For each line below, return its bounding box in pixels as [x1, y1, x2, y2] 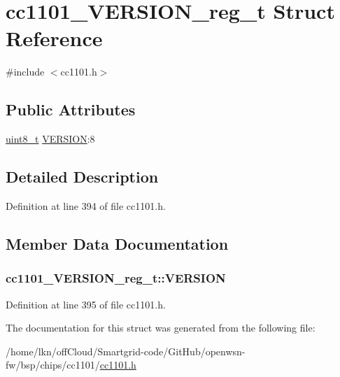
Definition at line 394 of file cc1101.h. [6, 198, 166, 213]
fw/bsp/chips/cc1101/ [6, 357, 100, 372]
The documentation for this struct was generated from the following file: [6, 320, 316, 335]
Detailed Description [6, 166, 159, 187]
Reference [6, 24, 103, 52]
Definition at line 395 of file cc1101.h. [6, 297, 166, 311]
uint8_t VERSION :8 [6, 131, 95, 146]
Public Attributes [6, 99, 136, 120]
